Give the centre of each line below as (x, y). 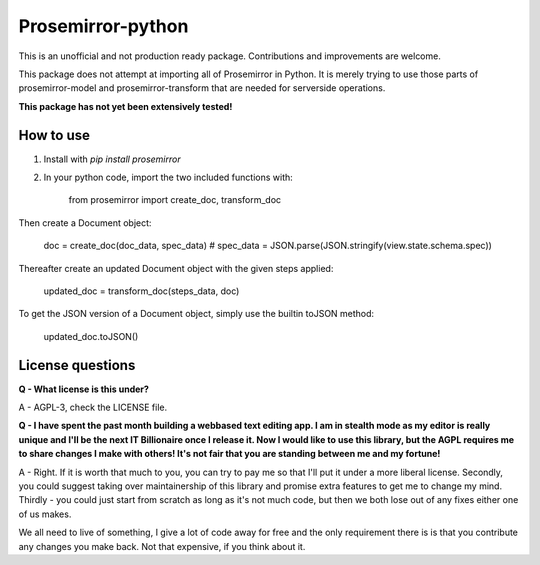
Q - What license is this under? (84, 389)
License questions (77, 365)
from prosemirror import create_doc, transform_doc (175, 200)
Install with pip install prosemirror (112, 159)
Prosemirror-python (103, 26)
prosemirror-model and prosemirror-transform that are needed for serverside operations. (202, 88)
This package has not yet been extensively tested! (125, 106)
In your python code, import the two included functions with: (168, 177)
